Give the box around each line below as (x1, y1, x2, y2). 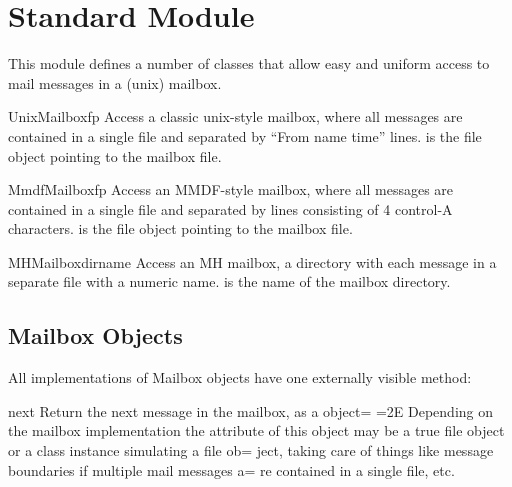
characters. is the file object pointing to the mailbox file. (8, 218, 353, 239)
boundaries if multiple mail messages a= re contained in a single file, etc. (8, 459, 455, 480)
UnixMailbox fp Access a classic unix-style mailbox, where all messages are (8, 106, 463, 127)
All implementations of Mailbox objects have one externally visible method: (8, 367, 472, 388)
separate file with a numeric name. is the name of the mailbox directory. (8, 271, 451, 292)
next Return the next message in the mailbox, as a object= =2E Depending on (8, 400, 494, 421)
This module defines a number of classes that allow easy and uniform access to (8, 53, 490, 74)
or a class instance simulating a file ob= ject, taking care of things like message (8, 440, 494, 461)
